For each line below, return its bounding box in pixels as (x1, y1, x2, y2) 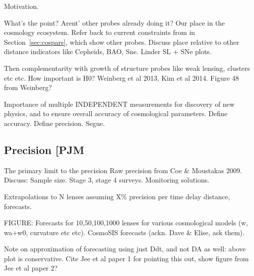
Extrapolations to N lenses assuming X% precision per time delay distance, (4, 191, 230, 201)
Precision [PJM (4, 142, 85, 157)
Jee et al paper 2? (4, 263, 58, 273)
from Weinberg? (4, 82, 52, 92)
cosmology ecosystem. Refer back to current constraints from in (4, 27, 195, 37)
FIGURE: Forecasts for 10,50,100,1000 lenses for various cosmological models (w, (4, 217, 248, 228)
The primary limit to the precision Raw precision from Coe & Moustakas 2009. (4, 165, 242, 175)
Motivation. (4, 1, 39, 11)
